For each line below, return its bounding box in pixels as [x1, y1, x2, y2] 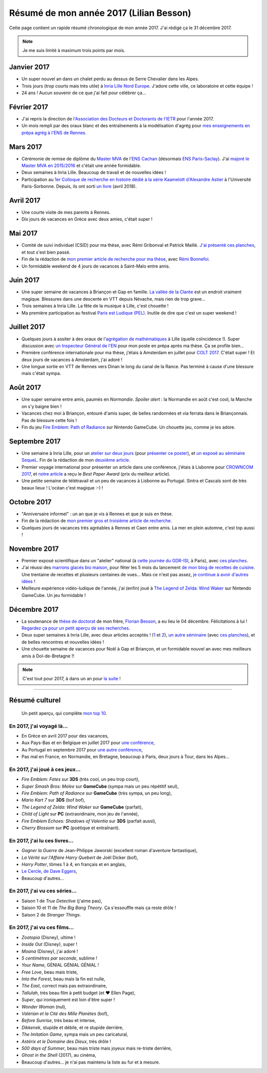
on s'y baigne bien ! [21, 403, 62, 409]
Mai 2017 [9, 229, 38, 238]
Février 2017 [9, 103, 48, 111]
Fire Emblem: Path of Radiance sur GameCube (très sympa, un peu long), [21, 790, 173, 796]
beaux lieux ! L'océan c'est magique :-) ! [21, 484, 103, 490]
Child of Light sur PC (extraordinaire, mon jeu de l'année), [21, 811, 139, 817]
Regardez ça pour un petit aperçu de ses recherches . [21, 625, 131, 631]
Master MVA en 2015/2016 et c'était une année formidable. [21, 162, 141, 168]
